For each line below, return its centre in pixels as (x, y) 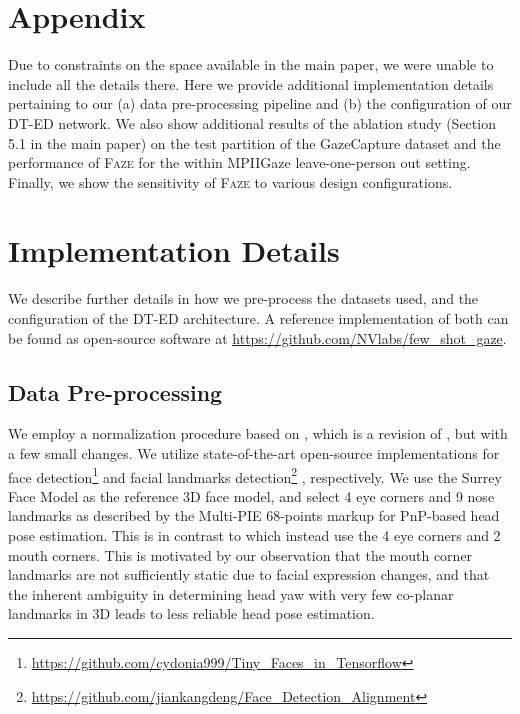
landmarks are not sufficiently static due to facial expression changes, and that (249, 574)
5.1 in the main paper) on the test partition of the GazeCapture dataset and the (254, 142)
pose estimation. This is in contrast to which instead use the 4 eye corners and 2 (254, 535)
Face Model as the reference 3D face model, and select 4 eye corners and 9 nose (251, 495)
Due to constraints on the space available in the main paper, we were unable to (251, 64)
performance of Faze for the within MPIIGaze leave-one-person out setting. (239, 162)
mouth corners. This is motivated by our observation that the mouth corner (240, 554)
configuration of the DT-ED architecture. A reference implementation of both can (258, 318)
